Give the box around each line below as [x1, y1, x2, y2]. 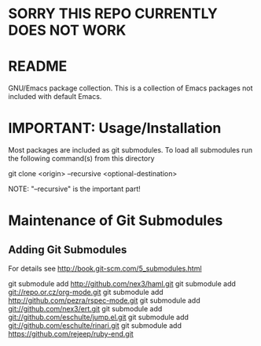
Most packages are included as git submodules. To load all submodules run [8, 145, 253, 155]
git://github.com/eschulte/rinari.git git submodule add [8, 321, 182, 330]
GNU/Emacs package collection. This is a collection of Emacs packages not [8, 83, 253, 93]
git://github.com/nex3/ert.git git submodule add [8, 304, 163, 314]
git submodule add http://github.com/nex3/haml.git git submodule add [8, 279, 236, 289]
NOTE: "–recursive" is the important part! [8, 184, 142, 193]
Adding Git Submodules [8, 243, 127, 256]
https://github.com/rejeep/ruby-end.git [8, 329, 134, 339]
